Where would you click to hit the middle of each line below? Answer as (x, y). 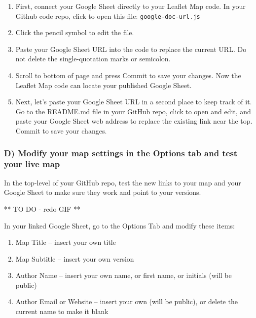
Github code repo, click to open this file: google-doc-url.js (108, 16)
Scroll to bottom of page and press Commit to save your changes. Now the (128, 75)
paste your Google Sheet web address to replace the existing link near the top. (134, 121)
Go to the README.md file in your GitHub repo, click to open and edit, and (133, 111)
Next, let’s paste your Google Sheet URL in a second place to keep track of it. (134, 102)
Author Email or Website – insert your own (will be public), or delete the (127, 301)
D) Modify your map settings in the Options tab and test (121, 153)
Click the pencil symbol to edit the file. (75, 32)
